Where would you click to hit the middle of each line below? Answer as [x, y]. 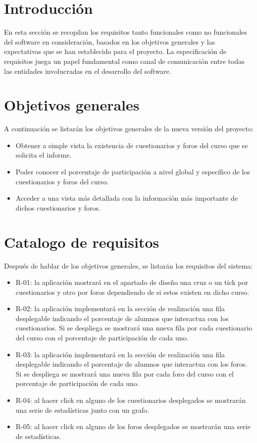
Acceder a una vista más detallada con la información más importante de [127, 198]
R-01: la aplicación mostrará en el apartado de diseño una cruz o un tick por [132, 282]
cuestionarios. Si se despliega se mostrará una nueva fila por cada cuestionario [134, 328]
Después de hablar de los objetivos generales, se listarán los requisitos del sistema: [128, 265]
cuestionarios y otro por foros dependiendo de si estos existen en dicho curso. [132, 292]
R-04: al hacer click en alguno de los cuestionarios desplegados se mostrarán [131, 400]
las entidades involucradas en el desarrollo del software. [88, 71]
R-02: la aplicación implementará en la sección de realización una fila [120, 308]
